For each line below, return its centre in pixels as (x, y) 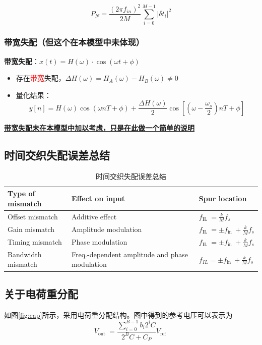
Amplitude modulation (107, 229)
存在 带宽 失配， (41, 78)
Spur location (223, 198)
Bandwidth (25, 254)
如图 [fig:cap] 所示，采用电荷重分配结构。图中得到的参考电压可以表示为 (118, 314)
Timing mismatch (35, 241)
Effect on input (99, 198)
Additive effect (94, 216)
